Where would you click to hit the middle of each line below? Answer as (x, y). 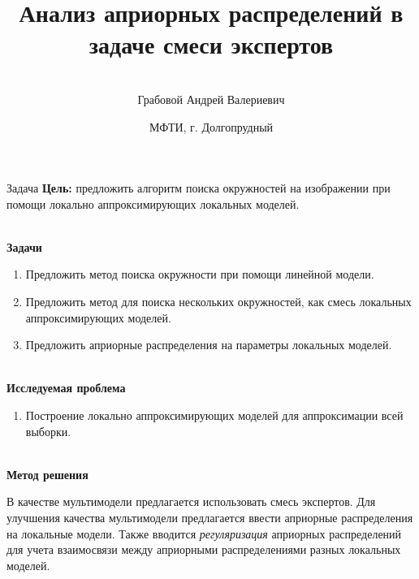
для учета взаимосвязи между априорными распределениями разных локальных (204, 549)
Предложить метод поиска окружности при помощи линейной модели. (200, 274)
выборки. (48, 431)
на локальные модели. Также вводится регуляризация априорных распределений (204, 533)
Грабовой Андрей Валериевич (211, 99)
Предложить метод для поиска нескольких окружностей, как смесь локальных (218, 302)
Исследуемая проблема (66, 388)
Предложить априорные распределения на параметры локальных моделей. (209, 345)
